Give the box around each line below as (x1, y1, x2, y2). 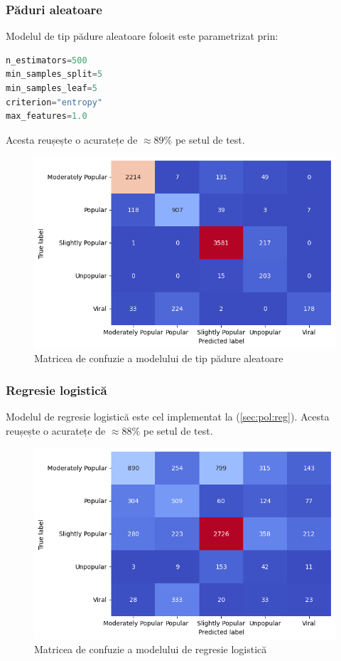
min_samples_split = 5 (6, 69, 103, 80)
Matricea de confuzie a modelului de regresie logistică (34, 642, 267, 657)
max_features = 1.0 (6, 111, 87, 122)
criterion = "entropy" (6, 97, 103, 107)
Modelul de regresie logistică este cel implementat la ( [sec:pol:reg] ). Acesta (6, 409, 330, 424)
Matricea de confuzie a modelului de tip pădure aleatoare (34, 351, 283, 366)
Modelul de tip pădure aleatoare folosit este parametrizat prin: (6, 28, 278, 43)
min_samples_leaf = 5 (6, 83, 97, 93)
